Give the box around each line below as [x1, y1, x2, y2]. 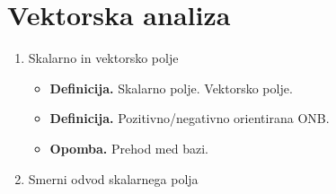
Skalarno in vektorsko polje [28, 48, 179, 67]
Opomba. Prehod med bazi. [49, 138, 208, 157]
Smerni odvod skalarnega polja [28, 169, 199, 188]
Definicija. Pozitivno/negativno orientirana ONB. [49, 109, 330, 128]
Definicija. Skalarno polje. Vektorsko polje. [49, 78, 293, 97]
